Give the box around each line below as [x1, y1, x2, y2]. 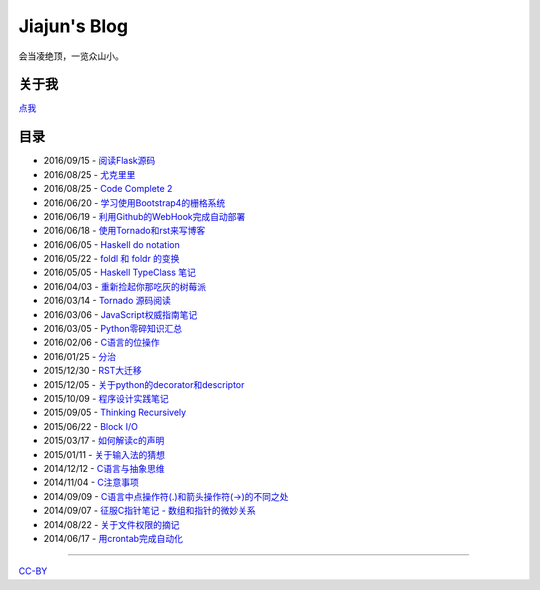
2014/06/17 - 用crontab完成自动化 [43, 532, 184, 544]
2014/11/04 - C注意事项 [43, 476, 140, 489]
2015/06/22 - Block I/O [43, 420, 139, 432]
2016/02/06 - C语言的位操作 [43, 336, 160, 349]
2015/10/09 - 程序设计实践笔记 [43, 393, 169, 404]
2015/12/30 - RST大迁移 [43, 365, 142, 377]
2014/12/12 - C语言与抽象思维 [43, 462, 165, 474]
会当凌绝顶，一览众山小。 [18, 50, 124, 62]
